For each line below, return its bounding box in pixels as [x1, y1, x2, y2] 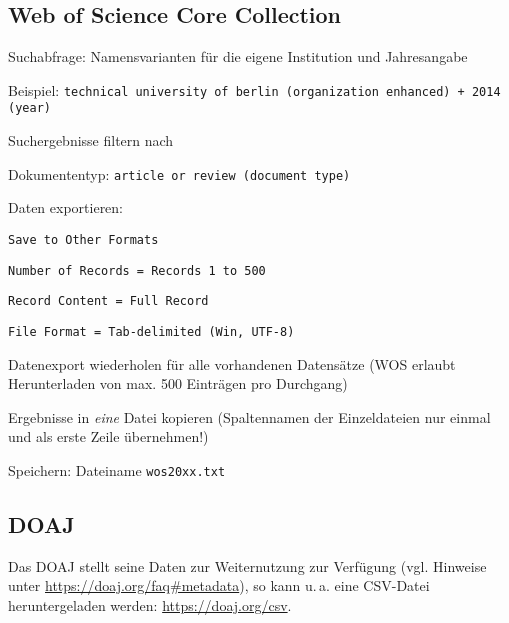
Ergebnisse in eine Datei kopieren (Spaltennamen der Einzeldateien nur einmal [8, 406, 491, 427]
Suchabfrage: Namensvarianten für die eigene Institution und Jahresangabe [8, 46, 468, 67]
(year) [8, 101, 51, 116]
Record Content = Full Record [8, 294, 209, 309]
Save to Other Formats [8, 232, 159, 247]
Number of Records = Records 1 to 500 [8, 263, 266, 278]
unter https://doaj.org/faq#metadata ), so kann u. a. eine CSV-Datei [8, 575, 430, 596]
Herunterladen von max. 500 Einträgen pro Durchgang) [8, 373, 348, 394]
